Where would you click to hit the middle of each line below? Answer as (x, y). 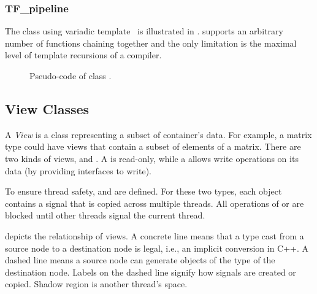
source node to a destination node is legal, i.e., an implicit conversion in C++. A (157, 248)
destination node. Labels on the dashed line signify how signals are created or (151, 272)
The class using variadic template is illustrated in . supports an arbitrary (144, 31)
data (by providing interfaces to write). (78, 170)
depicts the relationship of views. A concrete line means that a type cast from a (155, 235)
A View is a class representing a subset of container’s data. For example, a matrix (158, 134)
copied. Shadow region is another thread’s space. (96, 284)
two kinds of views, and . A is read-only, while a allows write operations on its (152, 158)
